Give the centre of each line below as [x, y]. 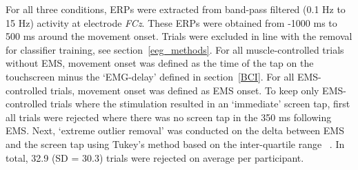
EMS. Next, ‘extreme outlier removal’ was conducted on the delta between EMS [175, 130]
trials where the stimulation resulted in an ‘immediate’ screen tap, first [200, 104]
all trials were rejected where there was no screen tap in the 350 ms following [169, 117]
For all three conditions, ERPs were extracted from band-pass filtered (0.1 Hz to [176, 9]
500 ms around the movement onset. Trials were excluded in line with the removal [179, 36]
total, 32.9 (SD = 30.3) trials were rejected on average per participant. [155, 157]
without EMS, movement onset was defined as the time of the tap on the [160, 63]
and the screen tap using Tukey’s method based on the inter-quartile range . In [175, 144]
